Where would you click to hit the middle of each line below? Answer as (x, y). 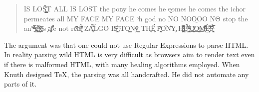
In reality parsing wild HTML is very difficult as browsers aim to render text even (129, 54)
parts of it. (20, 84)
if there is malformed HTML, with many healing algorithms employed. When (122, 64)
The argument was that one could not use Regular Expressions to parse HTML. (126, 45)
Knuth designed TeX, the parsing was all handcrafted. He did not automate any (127, 74)
